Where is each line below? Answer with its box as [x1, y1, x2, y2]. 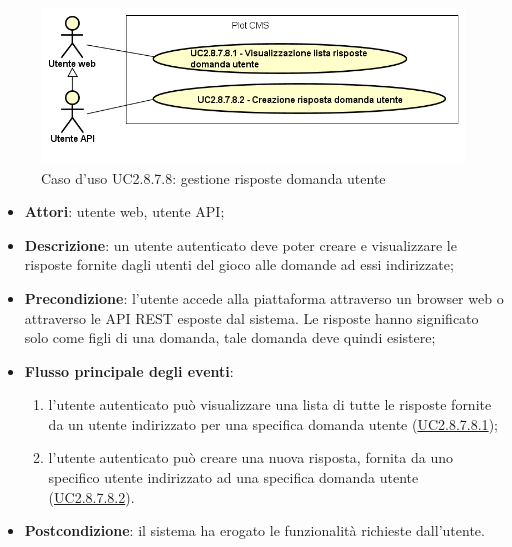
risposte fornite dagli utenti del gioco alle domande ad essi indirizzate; [24, 254, 454, 275]
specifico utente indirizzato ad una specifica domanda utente [48, 467, 419, 488]
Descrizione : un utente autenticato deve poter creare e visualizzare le [24, 234, 457, 255]
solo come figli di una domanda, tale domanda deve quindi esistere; [24, 327, 436, 348]
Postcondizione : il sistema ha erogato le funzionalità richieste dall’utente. [24, 520, 485, 541]
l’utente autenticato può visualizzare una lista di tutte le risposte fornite [48, 394, 492, 415]
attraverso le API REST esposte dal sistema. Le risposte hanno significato [24, 307, 479, 328]
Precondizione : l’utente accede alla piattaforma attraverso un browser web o [24, 287, 504, 308]
